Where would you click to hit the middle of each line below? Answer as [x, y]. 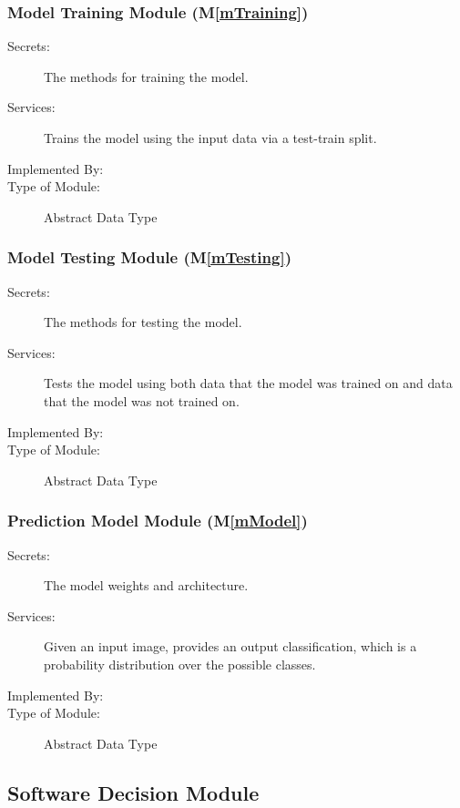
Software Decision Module [133, 792]
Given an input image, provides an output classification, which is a [230, 646]
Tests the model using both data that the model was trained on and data [248, 383]
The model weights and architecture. [146, 585]
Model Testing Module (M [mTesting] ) [149, 257]
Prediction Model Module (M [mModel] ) [158, 521]
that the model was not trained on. [142, 400]
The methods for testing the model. [143, 322]
